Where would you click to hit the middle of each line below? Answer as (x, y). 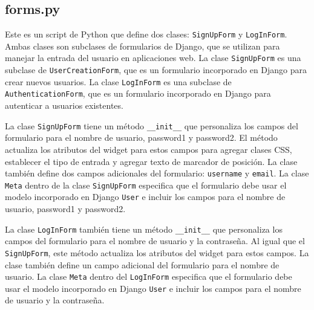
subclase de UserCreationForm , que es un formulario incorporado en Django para (156, 70)
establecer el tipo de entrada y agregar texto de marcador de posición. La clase (151, 161)
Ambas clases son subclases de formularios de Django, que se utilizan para (142, 46)
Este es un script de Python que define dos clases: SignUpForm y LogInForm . (146, 34)
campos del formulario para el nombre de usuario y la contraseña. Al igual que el (155, 241)
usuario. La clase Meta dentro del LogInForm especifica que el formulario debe (149, 276)
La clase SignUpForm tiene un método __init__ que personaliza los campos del (152, 125)
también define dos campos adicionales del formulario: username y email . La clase (157, 173)
